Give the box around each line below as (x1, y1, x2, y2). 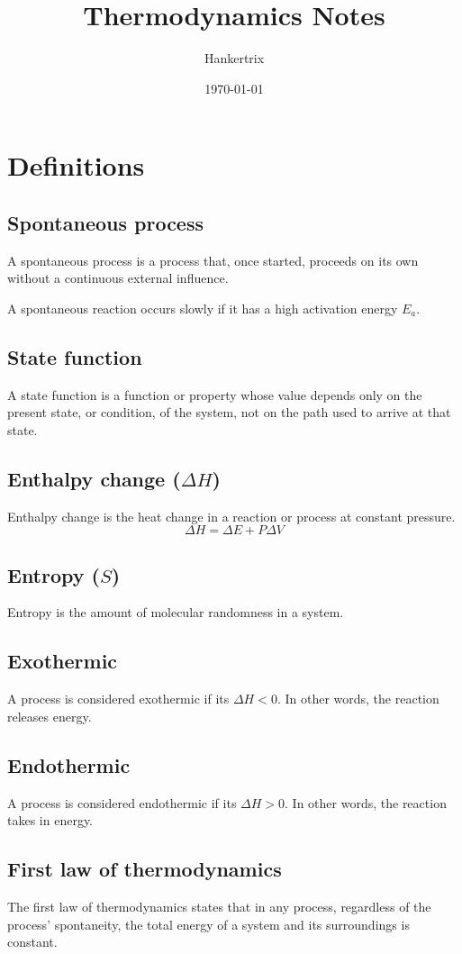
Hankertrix (204, 49, 265, 68)
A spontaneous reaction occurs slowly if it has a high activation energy (7, 298, 398, 317)
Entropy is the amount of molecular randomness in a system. (7, 603, 344, 622)
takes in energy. (7, 811, 94, 830)
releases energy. (7, 706, 92, 725)
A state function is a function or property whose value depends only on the (7, 385, 422, 404)
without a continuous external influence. (7, 268, 229, 287)
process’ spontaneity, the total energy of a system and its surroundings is (7, 914, 410, 933)
